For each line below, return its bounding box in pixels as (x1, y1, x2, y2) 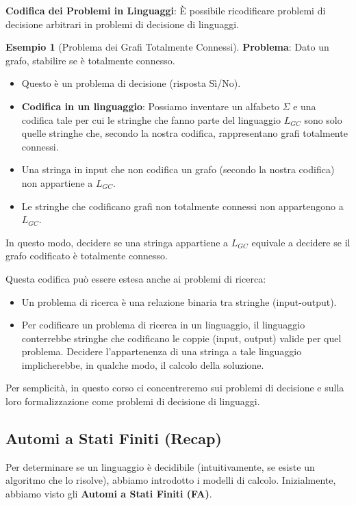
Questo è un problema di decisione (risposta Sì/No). (21, 76, 241, 90)
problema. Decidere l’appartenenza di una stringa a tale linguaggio (21, 344, 302, 359)
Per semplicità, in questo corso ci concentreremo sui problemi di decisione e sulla (5, 380, 344, 395)
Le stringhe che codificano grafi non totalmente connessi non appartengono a (21, 198, 344, 213)
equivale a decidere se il (251, 235, 351, 249)
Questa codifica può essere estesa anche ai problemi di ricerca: (5, 271, 266, 285)
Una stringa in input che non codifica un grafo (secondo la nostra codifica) (21, 162, 335, 177)
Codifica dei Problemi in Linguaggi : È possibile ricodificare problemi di (5, 3, 326, 17)
